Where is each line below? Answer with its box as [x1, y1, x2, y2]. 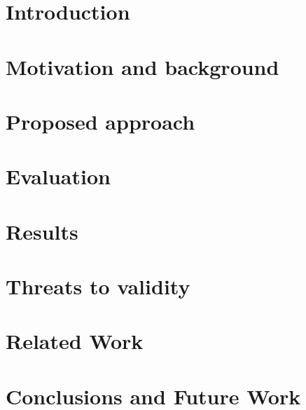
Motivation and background [6, 52, 279, 81]
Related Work [6, 327, 144, 355]
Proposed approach [6, 107, 195, 135]
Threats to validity [6, 272, 190, 301]
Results [6, 217, 78, 245]
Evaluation [6, 162, 111, 191]
